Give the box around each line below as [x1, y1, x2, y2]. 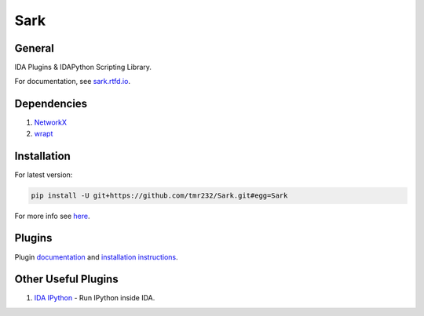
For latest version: [14, 169, 73, 180]
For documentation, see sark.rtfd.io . [14, 77, 131, 86]
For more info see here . [14, 211, 90, 220]
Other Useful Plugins [14, 273, 119, 286]
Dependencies [14, 97, 88, 111]
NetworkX [34, 118, 67, 127]
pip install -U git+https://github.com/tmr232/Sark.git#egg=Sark [31, 191, 288, 200]
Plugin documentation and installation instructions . [14, 252, 178, 262]
